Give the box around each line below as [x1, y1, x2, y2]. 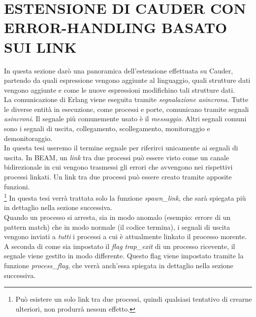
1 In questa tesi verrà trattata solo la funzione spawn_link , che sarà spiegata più [4, 191, 246, 203]
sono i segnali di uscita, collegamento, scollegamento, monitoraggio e [4, 123, 210, 134]
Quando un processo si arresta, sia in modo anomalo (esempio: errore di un [4, 212, 231, 222]
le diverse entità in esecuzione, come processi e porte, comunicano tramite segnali [4, 104, 249, 114]
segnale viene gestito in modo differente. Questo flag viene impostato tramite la [4, 250, 244, 261]
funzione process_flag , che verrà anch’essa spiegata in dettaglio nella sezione [4, 260, 233, 271]
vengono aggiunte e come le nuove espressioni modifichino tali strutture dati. [4, 84, 235, 95]
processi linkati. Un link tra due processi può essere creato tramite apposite [4, 172, 232, 182]
